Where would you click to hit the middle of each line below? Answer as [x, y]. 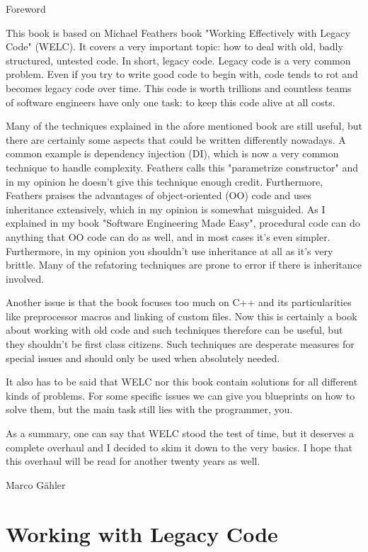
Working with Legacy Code [142, 533]
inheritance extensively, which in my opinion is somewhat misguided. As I [166, 209]
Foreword [26, 9]
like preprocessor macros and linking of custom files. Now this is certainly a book [182, 316]
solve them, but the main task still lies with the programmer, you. [149, 409]
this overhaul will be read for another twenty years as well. [133, 461]
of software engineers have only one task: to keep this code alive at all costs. [171, 102]
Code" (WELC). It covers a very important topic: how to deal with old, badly [174, 46]
